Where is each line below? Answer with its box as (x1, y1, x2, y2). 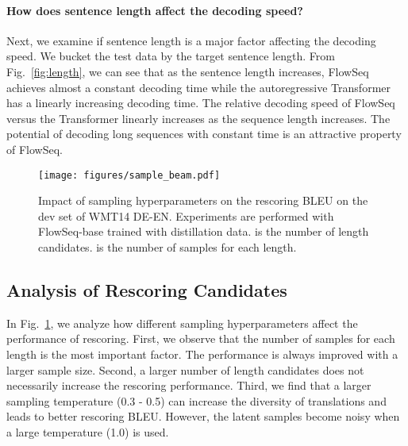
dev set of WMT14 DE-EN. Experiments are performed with (38, 207, 334, 224)
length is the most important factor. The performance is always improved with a (6, 345, 398, 362)
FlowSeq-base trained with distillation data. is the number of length (38, 223, 369, 240)
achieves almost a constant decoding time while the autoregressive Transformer (6, 79, 391, 95)
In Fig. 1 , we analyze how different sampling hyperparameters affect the (6, 314, 358, 331)
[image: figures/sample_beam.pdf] (38, 169, 221, 181)
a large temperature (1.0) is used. (6, 423, 169, 440)
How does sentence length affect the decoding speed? (6, 2, 303, 18)
